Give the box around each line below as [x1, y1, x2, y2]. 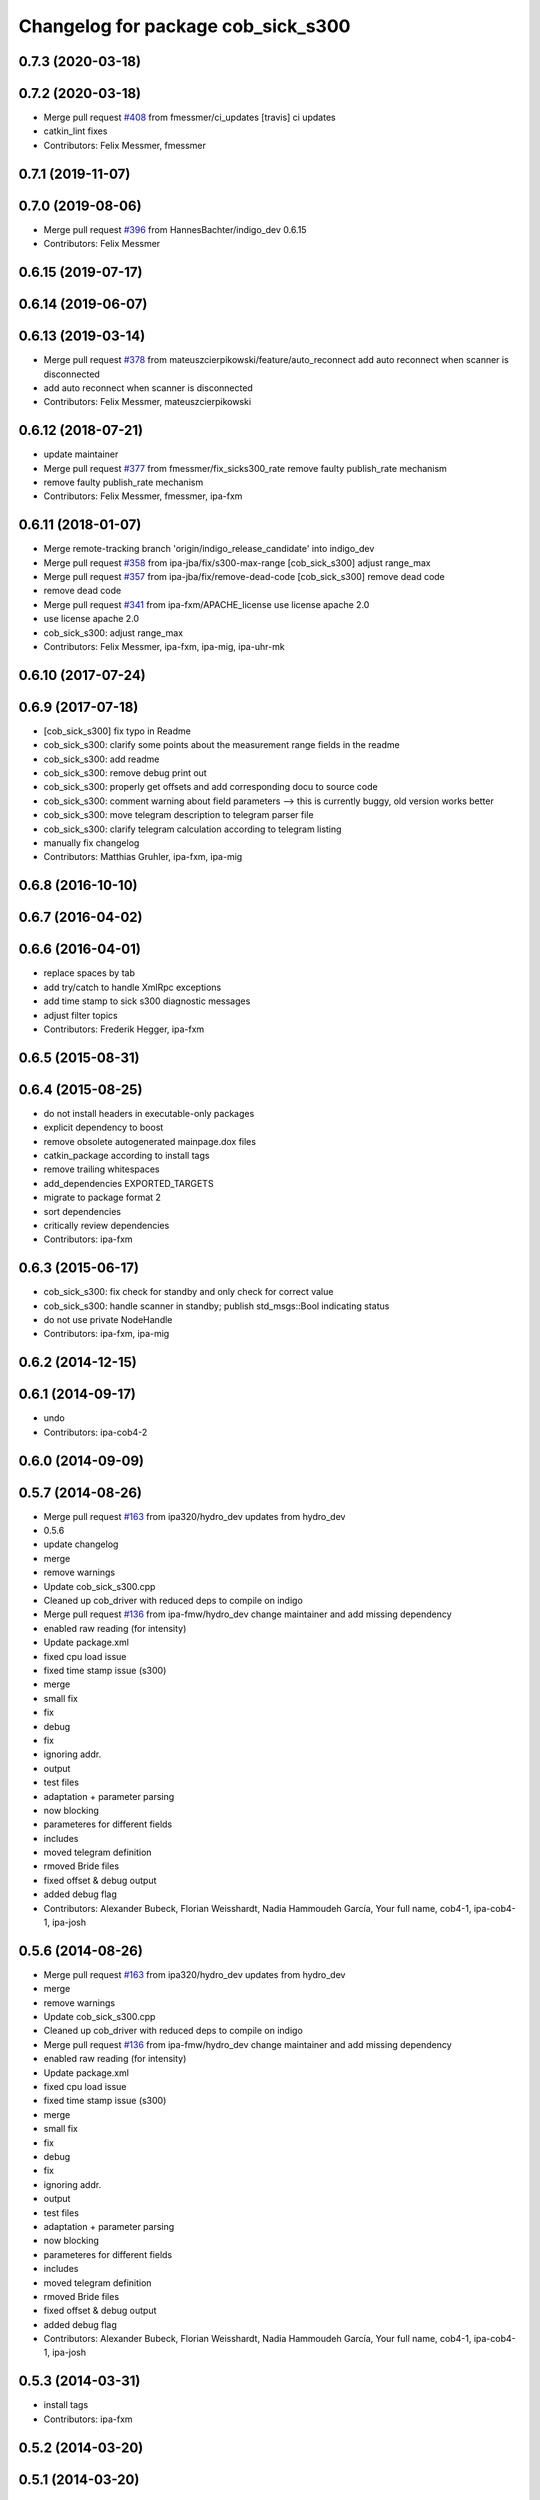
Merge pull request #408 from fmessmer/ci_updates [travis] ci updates [43, 111, 336, 124]
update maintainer [43, 448, 119, 460]
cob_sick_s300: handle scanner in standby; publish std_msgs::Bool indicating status [43, 1300, 390, 1312]
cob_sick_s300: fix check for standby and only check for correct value [43, 1286, 334, 1298]
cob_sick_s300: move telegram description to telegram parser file [43, 809, 314, 821]
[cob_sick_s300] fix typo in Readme [43, 725, 192, 737]
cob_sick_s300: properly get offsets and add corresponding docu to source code [43, 781, 379, 793]
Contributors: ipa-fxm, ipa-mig [43, 1328, 170, 1340]
